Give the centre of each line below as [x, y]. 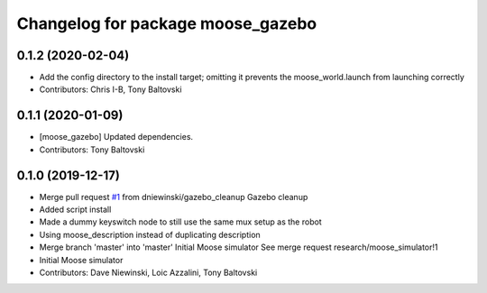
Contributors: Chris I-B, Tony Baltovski [110, 89]
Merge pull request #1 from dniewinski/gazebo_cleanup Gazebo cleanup [174, 197]
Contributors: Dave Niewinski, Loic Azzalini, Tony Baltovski [148, 272]
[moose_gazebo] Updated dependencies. [116, 137]
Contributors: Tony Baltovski [92, 150]
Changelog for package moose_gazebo [167, 23]
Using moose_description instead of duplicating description [150, 234]
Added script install [75, 210]
